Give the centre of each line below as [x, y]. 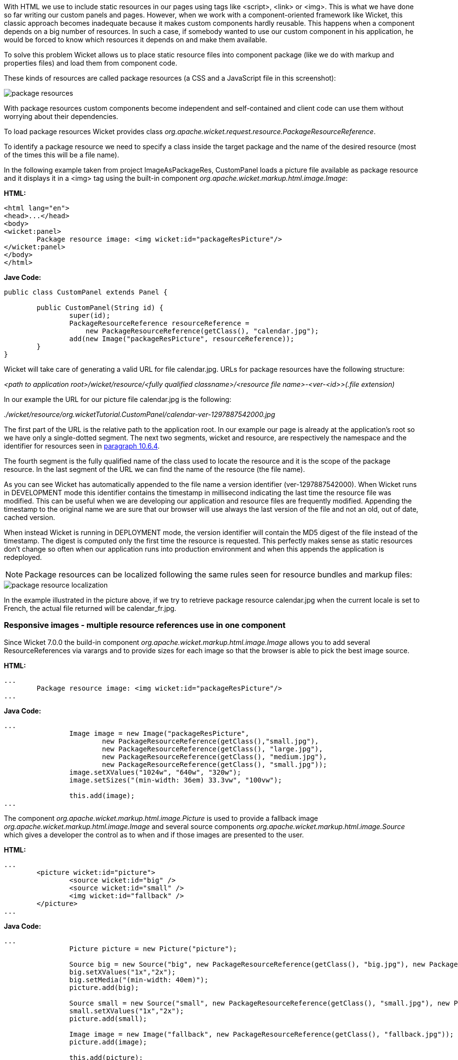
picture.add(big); [104, 987]
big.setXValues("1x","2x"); [123, 972]
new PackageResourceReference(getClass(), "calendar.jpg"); [202, 331]
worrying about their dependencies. [61, 116]
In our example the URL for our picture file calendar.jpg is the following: [118, 399]
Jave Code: [23, 277]
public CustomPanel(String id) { [100, 308]
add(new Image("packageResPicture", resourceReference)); [182, 339]
